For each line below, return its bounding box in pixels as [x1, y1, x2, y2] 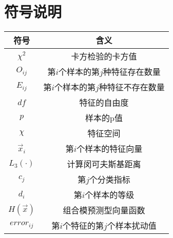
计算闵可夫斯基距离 [67, 158, 141, 170]
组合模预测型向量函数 [63, 204, 145, 216]
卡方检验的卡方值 [71, 50, 137, 63]
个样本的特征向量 [76, 143, 143, 155]
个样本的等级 [85, 189, 134, 201]
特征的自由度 [79, 96, 129, 109]
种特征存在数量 [103, 66, 161, 78]
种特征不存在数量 [99, 81, 165, 93]
